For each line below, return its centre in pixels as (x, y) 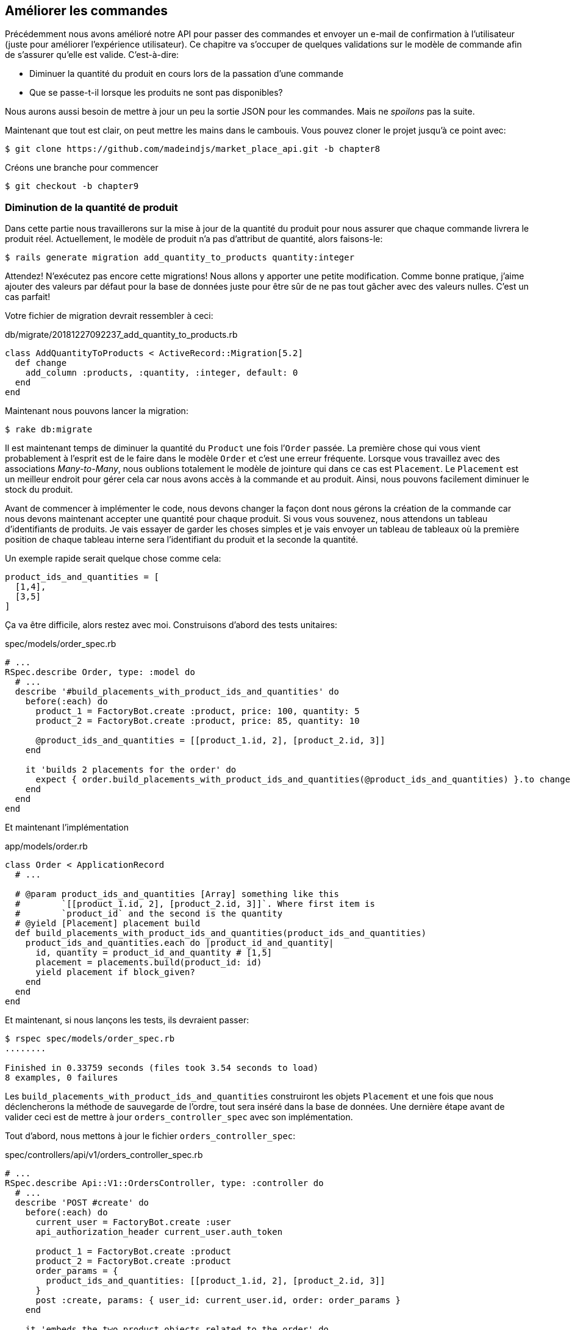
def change (41, 363)
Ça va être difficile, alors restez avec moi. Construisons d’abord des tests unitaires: (171, 625)
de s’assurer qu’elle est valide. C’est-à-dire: (92, 55)
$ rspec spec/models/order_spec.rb (90, 1039)
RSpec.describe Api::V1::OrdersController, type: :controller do (164, 1183)
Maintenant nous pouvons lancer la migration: (97, 411)
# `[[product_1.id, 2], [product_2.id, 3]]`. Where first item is (195, 904)
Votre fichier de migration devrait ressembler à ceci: (109, 316)
